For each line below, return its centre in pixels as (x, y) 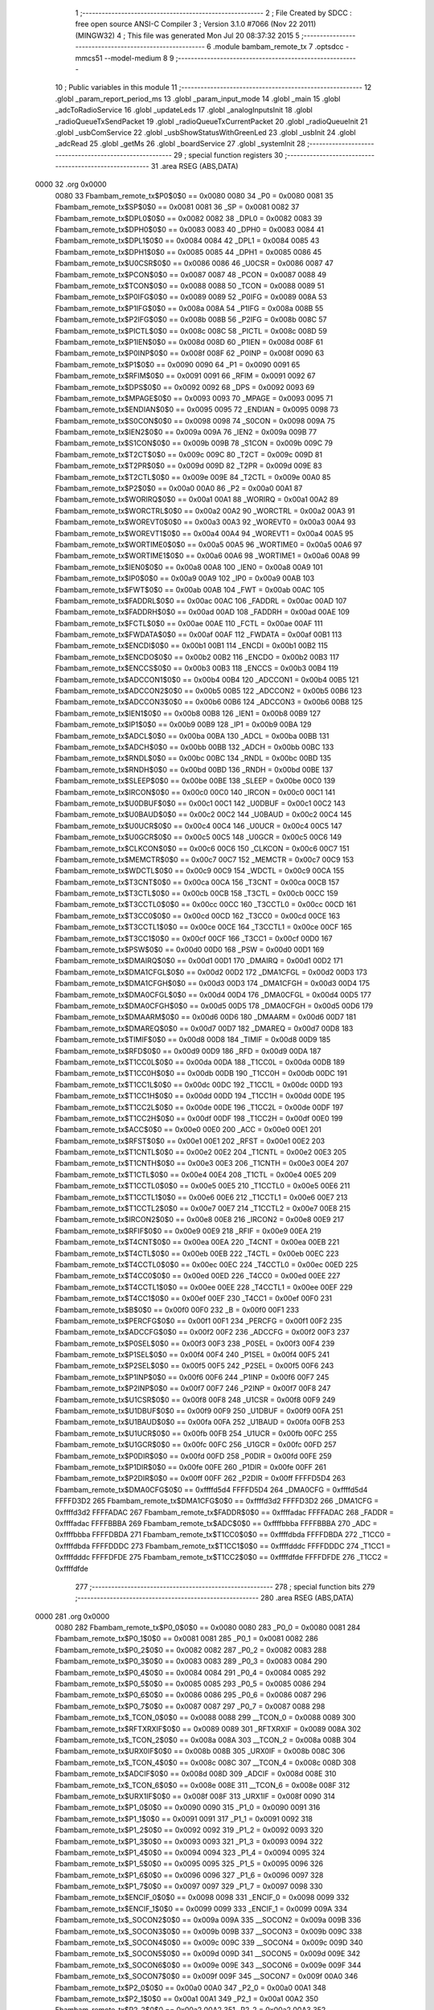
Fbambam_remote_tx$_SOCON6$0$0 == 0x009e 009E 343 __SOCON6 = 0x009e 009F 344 (208, 1965)
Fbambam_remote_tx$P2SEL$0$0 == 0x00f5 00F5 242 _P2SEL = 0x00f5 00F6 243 (194, 1366)
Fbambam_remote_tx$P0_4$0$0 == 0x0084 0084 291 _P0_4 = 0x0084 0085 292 (190, 1672)
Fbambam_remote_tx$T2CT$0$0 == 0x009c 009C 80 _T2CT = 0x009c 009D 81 (189, 454)
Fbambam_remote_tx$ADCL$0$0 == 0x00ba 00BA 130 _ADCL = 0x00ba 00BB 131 (192, 736)
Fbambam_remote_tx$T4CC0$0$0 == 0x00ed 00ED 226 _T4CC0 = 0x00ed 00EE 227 (198, 1276)
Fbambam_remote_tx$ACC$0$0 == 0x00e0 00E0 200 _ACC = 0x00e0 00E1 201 (188, 1130)
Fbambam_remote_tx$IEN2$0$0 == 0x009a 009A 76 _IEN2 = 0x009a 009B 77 (186, 432)
